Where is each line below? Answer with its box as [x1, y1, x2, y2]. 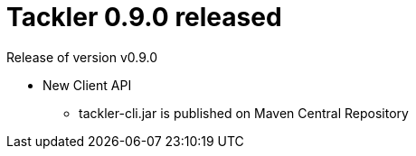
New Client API [43, 77, 132, 93]
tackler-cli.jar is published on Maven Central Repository [79, 105, 409, 121]
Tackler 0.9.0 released [6, 2, 282, 32]
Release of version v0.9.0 [6, 49, 158, 65]
